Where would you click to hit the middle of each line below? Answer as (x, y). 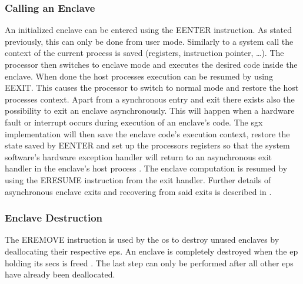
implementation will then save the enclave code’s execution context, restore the (147, 133)
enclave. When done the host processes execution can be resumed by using (139, 76)
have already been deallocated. (60, 274)
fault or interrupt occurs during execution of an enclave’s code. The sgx (134, 122)
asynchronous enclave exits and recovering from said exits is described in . (138, 191)
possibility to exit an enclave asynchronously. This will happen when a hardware (150, 110)
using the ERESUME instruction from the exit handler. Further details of (138, 179)
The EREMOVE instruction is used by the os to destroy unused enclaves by (142, 240)
